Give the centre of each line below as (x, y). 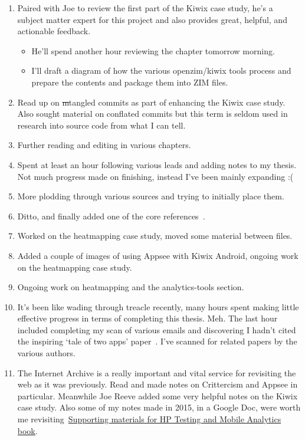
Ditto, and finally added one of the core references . (111, 216)
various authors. (46, 353)
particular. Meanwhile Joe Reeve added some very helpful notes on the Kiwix (158, 395)
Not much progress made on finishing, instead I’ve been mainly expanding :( (155, 176)
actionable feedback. (54, 31)
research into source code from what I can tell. (101, 125)
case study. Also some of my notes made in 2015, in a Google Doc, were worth (159, 407)
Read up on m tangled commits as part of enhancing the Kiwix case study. (151, 102)
